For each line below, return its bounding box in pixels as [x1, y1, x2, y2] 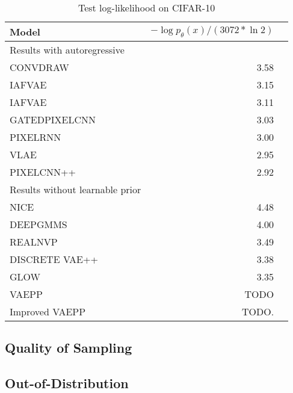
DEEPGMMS [10, 217, 67, 231]
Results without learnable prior [10, 182, 141, 196]
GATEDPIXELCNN [10, 113, 96, 126]
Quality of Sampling [5, 338, 132, 357]
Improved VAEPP [10, 305, 86, 318]
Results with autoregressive [10, 43, 125, 57]
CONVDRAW [10, 60, 69, 74]
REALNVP [10, 235, 58, 249]
